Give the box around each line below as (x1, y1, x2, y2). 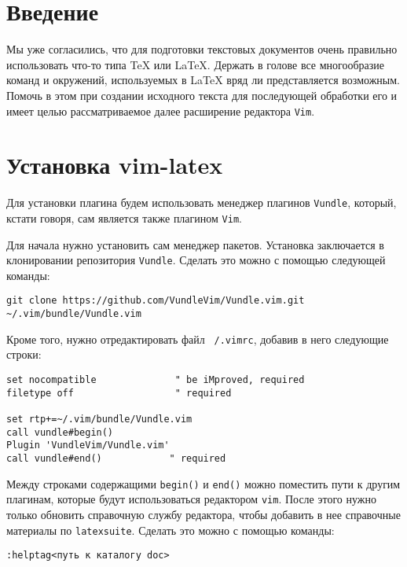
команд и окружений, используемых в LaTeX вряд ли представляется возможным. (6, 72, 401, 88)
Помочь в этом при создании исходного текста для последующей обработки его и (6, 87, 398, 103)
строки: (6, 346, 42, 363)
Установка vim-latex (6, 149, 223, 181)
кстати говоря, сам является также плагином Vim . (6, 209, 242, 226)
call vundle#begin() (6, 426, 114, 438)
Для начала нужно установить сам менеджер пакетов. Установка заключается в (6, 236, 384, 252)
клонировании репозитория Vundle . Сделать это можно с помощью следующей (6, 252, 386, 268)
